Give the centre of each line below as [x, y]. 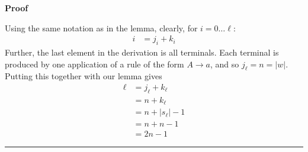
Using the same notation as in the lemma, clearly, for [101, 28]
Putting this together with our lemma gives [84, 76]
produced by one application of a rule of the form [94, 64]
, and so [225, 64]
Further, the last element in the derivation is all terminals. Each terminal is [142, 52]
